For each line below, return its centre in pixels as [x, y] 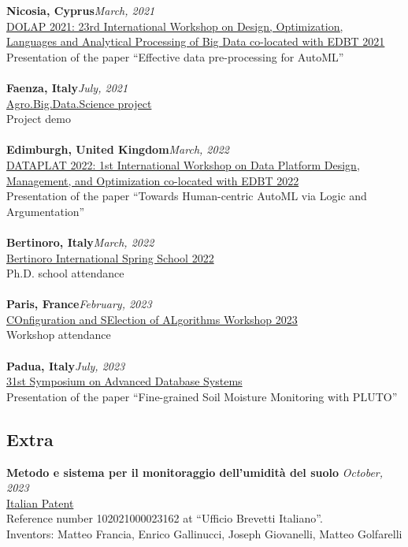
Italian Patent [40, 502]
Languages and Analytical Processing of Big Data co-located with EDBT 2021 [196, 41]
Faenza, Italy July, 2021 [67, 87]
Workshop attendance [59, 335]
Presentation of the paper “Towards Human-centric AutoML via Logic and [187, 196]
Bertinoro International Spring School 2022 [110, 257]
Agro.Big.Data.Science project [79, 103]
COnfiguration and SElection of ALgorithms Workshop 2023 [152, 319]
